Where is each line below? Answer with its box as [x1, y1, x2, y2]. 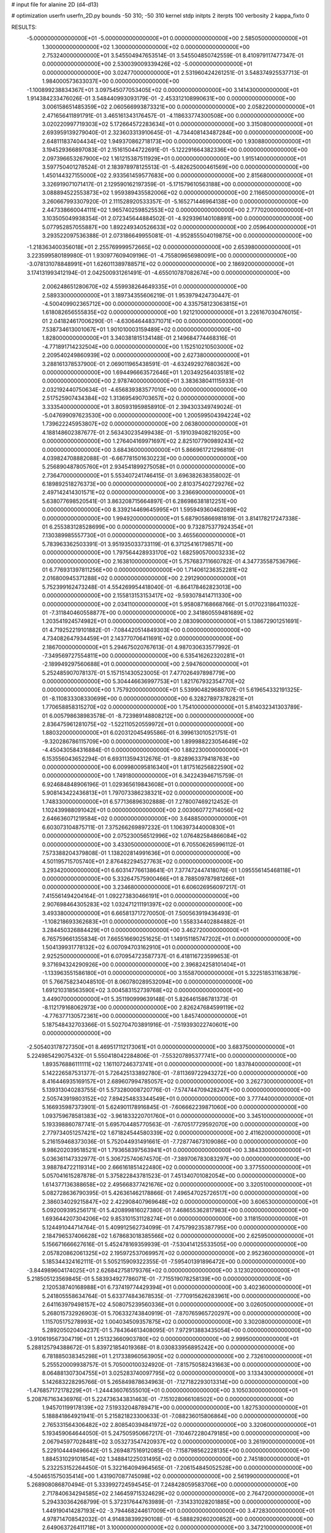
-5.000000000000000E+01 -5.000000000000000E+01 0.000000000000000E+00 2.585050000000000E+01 [26, 34, 308, 42]
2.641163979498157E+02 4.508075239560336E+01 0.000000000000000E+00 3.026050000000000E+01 [42, 1301, 313, 1309]
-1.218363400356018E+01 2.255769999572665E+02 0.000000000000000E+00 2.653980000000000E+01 [26, 243, 301, 251]
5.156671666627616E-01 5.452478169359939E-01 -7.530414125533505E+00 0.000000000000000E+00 [42, 1241, 308, 1248]
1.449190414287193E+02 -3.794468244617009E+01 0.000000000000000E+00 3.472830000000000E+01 [42, 1507, 315, 1514]
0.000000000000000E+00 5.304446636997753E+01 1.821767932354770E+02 [42, 678, 245, 685]
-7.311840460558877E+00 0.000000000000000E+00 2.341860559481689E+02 [49, 609, 254, 616]
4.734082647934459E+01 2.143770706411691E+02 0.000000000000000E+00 [42, 635, 243, 642]
